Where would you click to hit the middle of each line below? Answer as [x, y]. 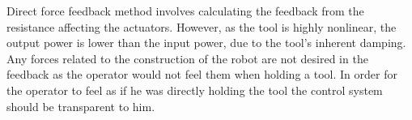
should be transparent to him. [81, 106]
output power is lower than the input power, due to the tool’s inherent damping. [206, 43]
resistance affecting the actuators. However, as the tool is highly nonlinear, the [202, 26]
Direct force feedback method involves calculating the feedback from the [185, 11]
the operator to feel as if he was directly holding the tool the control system [195, 90]
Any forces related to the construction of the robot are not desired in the [187, 58]
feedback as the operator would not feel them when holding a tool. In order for [202, 74]
